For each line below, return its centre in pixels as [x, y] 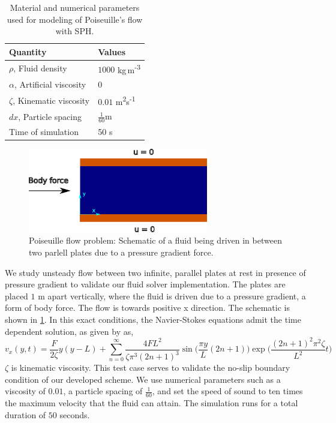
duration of [25, 414]
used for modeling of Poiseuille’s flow [75, 19]
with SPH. [75, 31]
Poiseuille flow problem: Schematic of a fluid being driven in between [155, 240]
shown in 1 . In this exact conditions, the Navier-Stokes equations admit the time [153, 319]
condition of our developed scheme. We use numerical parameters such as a [143, 379]
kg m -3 [129, 68]
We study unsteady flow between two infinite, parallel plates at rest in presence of [155, 272]
